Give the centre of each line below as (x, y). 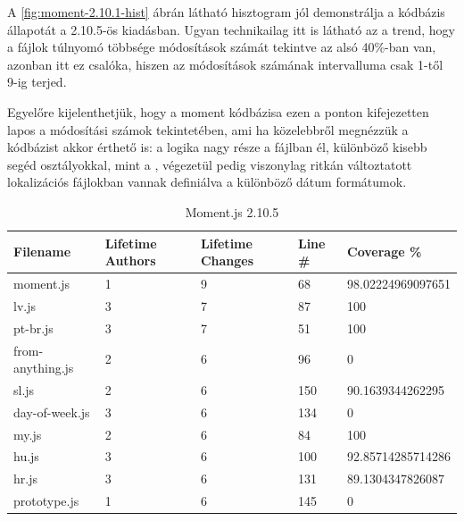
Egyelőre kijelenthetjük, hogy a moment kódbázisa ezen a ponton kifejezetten (218, 111)
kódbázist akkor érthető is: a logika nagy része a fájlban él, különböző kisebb (217, 147)
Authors (130, 260)
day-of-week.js (52, 412)
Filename (42, 252)
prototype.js (46, 501)
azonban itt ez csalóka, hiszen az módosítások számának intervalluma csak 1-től (225, 64)
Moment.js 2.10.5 (232, 211)
